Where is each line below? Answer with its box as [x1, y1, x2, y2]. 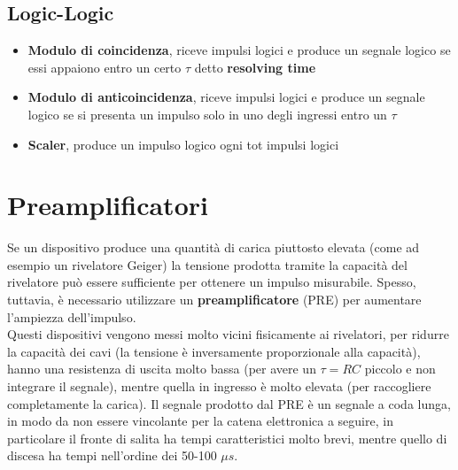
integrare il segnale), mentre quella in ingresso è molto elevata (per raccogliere [7, 377, 431, 396]
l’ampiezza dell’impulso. [7, 307, 136, 326]
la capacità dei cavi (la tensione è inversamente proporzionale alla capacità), [7, 342, 421, 360]
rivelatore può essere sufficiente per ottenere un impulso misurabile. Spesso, [7, 273, 416, 291]
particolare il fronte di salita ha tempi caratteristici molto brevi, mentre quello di [7, 428, 447, 447]
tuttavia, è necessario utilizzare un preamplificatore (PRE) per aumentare [7, 290, 422, 309]
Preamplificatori [7, 187, 208, 223]
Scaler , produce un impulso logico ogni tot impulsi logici [27, 135, 339, 153]
